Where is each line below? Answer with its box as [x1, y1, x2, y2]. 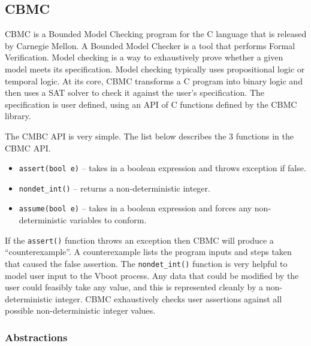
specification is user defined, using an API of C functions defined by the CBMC [5, 98, 297, 110]
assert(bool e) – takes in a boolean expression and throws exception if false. [19, 162, 306, 174]
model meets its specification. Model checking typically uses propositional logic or [5, 62, 305, 75]
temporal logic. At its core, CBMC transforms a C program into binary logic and [5, 74, 303, 87]
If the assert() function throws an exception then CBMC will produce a [5, 233, 274, 246]
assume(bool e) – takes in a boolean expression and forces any [19, 202, 252, 214]
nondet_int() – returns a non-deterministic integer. [19, 181, 210, 194]
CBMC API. [5, 141, 51, 154]
